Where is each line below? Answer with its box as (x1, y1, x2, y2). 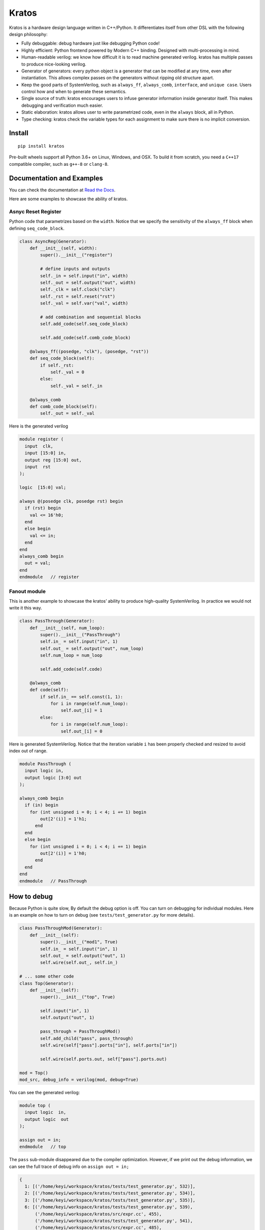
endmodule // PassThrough (19, 878, 87, 884)
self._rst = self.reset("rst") (40, 293, 115, 299)
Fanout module (9, 588, 46, 595)
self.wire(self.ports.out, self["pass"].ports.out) (40, 1056, 167, 1062)
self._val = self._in (50, 383, 103, 389)
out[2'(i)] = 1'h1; (40, 816, 87, 822)
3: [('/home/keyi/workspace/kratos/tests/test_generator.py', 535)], (25, 1197, 196, 1203)
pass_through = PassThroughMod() (40, 1029, 121, 1034)
